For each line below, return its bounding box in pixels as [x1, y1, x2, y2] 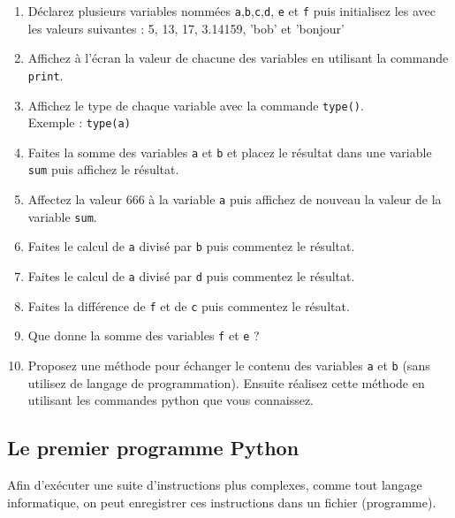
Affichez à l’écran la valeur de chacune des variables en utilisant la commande [27, 49, 449, 67]
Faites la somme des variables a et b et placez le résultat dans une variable [27, 142, 432, 161]
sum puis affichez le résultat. [27, 160, 179, 179]
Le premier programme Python [7, 434, 300, 461]
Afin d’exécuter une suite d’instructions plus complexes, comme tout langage [7, 476, 422, 494]
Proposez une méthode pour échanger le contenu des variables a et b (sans [27, 356, 430, 375]
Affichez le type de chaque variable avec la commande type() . [27, 95, 364, 114]
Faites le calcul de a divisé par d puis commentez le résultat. [27, 267, 355, 286]
